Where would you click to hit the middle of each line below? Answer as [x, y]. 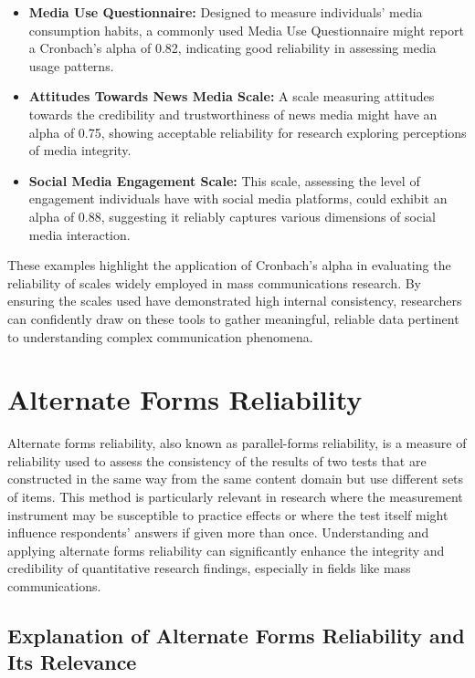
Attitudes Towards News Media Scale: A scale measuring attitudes [232, 96]
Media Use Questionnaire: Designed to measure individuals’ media [226, 12]
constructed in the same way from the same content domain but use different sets [236, 479]
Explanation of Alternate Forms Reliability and [236, 635]
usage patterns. [71, 65]
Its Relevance [72, 662]
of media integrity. [80, 150]
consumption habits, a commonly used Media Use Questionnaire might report [246, 30]
